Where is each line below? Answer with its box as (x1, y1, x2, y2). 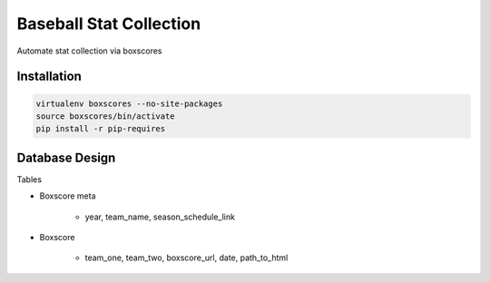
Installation (16, 69, 82, 84)
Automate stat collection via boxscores (16, 45, 162, 56)
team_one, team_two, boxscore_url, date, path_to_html (84, 252, 289, 263)
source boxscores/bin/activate (35, 111, 176, 122)
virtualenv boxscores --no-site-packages (35, 98, 223, 109)
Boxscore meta (39, 190, 96, 201)
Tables (16, 173, 43, 185)
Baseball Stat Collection (16, 14, 201, 34)
